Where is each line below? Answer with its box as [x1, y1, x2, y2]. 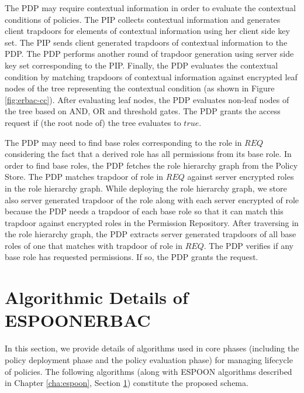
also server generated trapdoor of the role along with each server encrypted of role [5, 193, 299, 206]
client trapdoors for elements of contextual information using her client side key [5, 25, 290, 37]
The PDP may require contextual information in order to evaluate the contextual [5, 2, 296, 13]
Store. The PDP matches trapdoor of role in [5, 170, 164, 183]
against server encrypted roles [187, 170, 294, 183]
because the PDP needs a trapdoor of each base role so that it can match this [5, 205, 284, 217]
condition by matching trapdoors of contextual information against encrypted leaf [5, 70, 298, 83]
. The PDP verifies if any [203, 239, 293, 251]
